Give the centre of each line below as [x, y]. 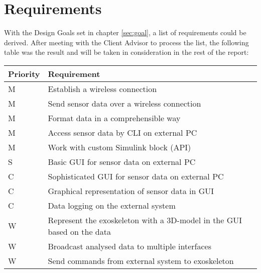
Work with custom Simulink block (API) [119, 147]
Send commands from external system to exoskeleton [141, 260]
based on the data [79, 231]
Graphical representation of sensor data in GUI [131, 191]
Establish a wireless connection [102, 88]
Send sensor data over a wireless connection [124, 103]
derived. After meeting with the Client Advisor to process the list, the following [126, 42]
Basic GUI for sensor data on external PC [122, 161]
